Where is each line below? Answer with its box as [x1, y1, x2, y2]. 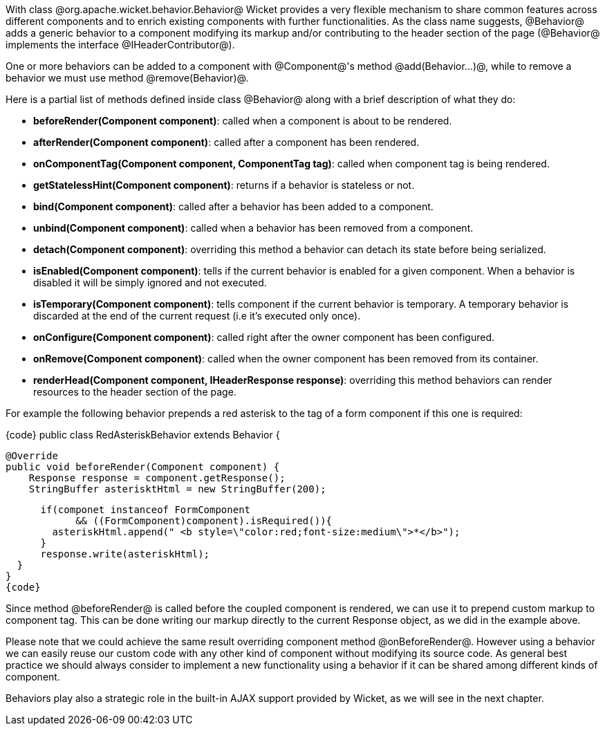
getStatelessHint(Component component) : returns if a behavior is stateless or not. [33, 179, 415, 191]
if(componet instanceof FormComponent [40, 504, 251, 515]
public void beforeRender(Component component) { [6, 461, 280, 472]
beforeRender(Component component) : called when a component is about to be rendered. [33, 115, 452, 127]
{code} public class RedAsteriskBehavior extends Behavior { [6, 429, 280, 441]
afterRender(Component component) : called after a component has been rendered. [33, 136, 420, 148]
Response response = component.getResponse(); [28, 472, 286, 483]
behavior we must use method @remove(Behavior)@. [6, 72, 249, 84]
